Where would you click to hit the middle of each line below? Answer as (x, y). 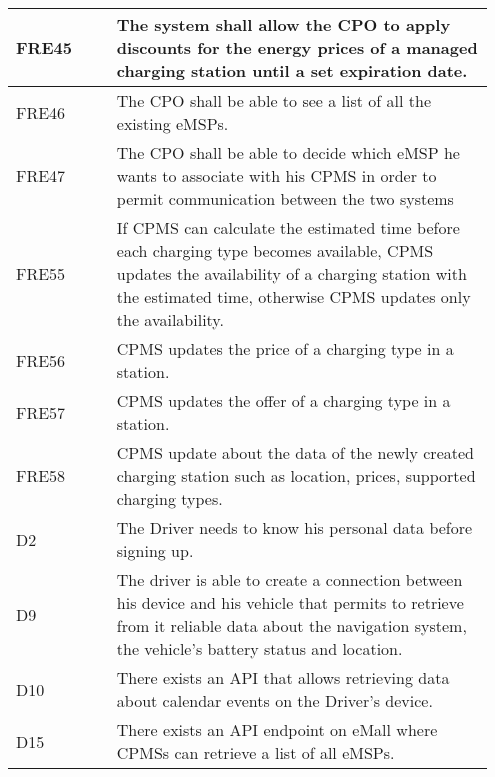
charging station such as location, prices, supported (296, 475)
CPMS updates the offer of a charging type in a (283, 400)
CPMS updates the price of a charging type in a (285, 348)
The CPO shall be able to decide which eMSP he (288, 152)
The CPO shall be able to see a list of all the (274, 100)
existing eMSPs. (172, 123)
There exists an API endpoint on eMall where (277, 729)
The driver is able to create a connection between (289, 579)
